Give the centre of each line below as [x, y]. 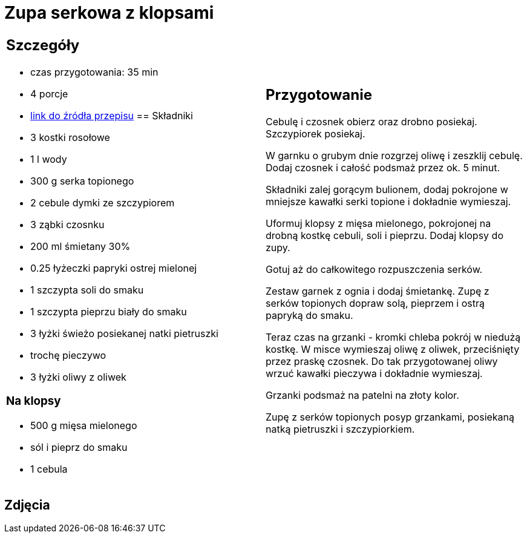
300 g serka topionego [82, 181]
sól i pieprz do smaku [79, 448]
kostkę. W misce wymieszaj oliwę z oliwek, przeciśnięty [393, 349]
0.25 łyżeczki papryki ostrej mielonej [114, 268]
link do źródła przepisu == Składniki [112, 115]
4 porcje [49, 93]
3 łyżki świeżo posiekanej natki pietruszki [124, 333]
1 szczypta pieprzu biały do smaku [109, 311]
